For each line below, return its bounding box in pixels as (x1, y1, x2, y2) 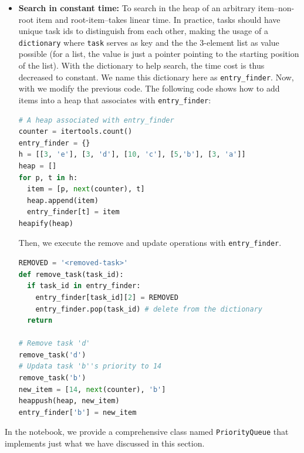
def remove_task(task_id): (18, 270, 124, 279)
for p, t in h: (18, 173, 78, 182)
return (27, 316, 53, 325)
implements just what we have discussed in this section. (5, 437, 205, 449)
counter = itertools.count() (18, 127, 133, 136)
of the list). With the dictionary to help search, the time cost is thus (18, 59, 265, 72)
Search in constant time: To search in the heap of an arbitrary (18, 2, 256, 13)
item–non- (258, 2, 295, 13)
